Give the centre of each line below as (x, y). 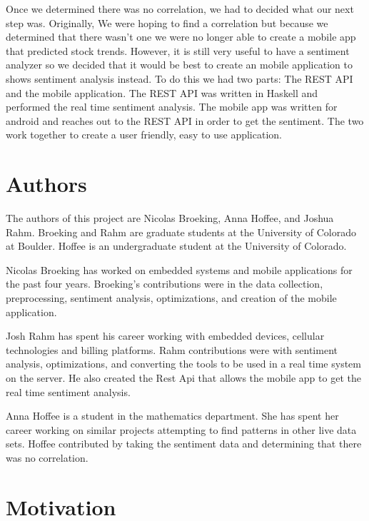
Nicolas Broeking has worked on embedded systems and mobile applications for (179, 269)
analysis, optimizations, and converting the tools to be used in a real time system (183, 364)
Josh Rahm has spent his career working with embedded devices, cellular (165, 336)
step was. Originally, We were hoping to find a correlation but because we (167, 22)
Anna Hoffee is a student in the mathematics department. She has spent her (172, 416)
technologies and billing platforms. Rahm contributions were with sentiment (172, 349)
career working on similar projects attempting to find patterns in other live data (181, 429)
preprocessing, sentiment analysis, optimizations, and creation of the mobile (171, 298)
